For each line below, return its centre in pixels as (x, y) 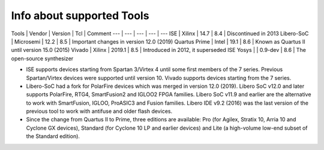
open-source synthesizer (42, 58)
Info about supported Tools (80, 16)
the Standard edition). (53, 136)
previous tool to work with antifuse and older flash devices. (99, 111)
